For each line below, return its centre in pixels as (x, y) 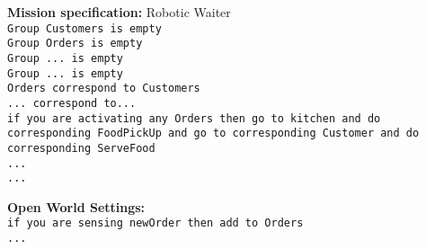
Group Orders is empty (75, 44)
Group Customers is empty (84, 28)
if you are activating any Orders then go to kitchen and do (194, 118)
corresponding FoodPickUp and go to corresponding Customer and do (213, 133)
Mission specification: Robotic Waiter (119, 12)
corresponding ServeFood (81, 148)
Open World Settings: (76, 206)
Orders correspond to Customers (104, 89)
